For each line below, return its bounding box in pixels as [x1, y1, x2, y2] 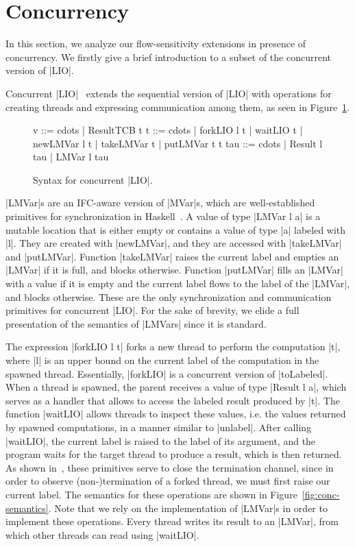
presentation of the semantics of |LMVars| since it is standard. [5, 316, 267, 330]
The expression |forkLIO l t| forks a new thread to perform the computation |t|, [5, 339, 341, 354]
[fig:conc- [302, 487, 340, 501]
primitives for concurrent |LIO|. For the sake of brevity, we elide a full [5, 303, 299, 317]
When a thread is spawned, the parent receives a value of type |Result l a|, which [5, 380, 347, 394]
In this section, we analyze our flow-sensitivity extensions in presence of [5, 36, 306, 51]
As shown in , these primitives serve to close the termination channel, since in [5, 460, 334, 474]
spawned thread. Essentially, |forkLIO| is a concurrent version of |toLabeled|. [5, 366, 328, 380]
